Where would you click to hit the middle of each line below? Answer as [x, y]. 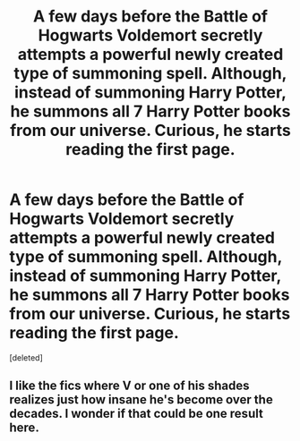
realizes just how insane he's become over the [141, 400]
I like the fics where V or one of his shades [129, 386]
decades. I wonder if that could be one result [137, 414]
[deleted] [26, 357]
